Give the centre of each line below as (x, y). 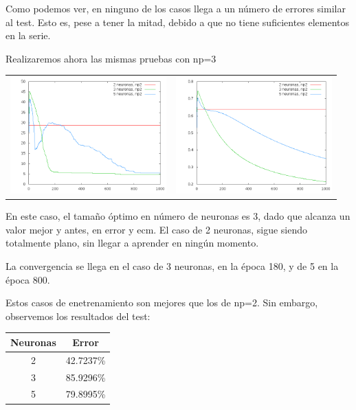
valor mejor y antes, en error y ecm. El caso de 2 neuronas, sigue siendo (157, 229)
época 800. (28, 279)
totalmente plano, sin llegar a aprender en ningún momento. (132, 243)
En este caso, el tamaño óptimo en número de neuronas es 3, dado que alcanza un (178, 216)
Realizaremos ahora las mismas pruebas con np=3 (111, 58)
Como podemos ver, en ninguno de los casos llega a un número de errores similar (176, 8)
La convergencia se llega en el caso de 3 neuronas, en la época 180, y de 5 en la (172, 266)
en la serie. (28, 35)
